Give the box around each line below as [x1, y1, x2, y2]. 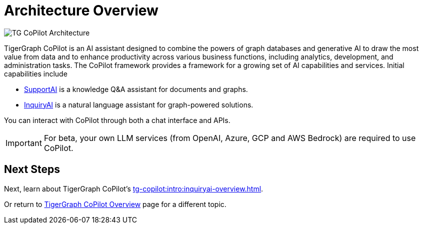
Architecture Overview [4, 2, 158, 19]
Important [5, 137, 42, 148]
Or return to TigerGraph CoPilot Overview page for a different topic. [4, 199, 226, 208]
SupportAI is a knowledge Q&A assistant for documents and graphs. [24, 84, 248, 93]
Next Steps [4, 163, 60, 176]
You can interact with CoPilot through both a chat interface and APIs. [4, 115, 230, 124]
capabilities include [4, 69, 67, 78]
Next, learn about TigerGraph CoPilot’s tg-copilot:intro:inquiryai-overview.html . [4, 184, 263, 193]
